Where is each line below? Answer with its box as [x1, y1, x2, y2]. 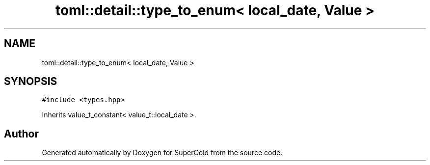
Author [4, 127, 39, 140]
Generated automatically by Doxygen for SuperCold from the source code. [42, 148, 283, 157]
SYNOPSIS [4, 75, 57, 88]
